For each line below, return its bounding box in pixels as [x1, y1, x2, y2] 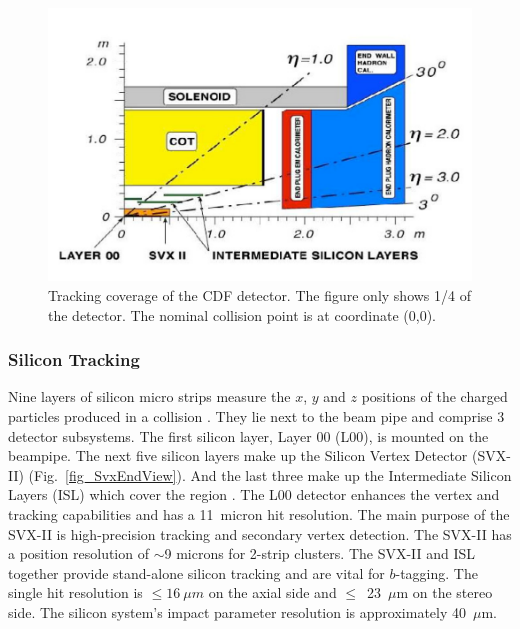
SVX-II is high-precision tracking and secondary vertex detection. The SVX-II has [8, 523, 512, 544]
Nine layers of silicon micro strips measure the [8, 386, 291, 407]
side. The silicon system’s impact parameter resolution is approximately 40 [8, 601, 466, 622]
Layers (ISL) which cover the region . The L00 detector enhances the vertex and [8, 484, 500, 505]
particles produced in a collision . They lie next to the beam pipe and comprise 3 [8, 405, 505, 426]
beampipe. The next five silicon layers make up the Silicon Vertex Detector [8, 445, 468, 466]
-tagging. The [395, 562, 478, 583]
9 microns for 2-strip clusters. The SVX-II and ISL [164, 543, 476, 564]
